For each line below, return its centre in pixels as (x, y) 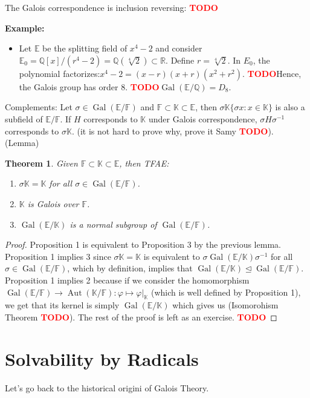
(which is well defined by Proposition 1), (226, 292)
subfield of (24, 118)
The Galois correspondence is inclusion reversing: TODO (111, 7)
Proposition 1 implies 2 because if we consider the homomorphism (127, 280)
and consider (179, 48)
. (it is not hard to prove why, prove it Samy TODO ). (173, 131)
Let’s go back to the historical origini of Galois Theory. (107, 387)
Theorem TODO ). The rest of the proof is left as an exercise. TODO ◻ (141, 317)
